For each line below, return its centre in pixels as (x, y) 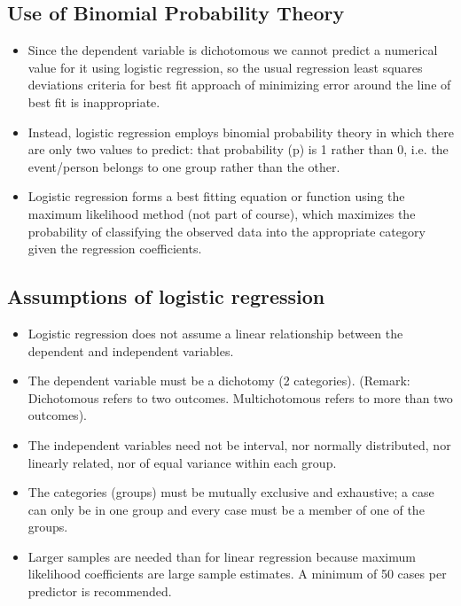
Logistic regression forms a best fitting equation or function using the (216, 196)
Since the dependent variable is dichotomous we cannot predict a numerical (233, 50)
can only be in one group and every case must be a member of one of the (226, 509)
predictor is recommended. (100, 591)
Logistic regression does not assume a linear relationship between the (215, 333)
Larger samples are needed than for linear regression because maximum (222, 556)
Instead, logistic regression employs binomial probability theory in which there (241, 132)
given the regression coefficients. (115, 249)
